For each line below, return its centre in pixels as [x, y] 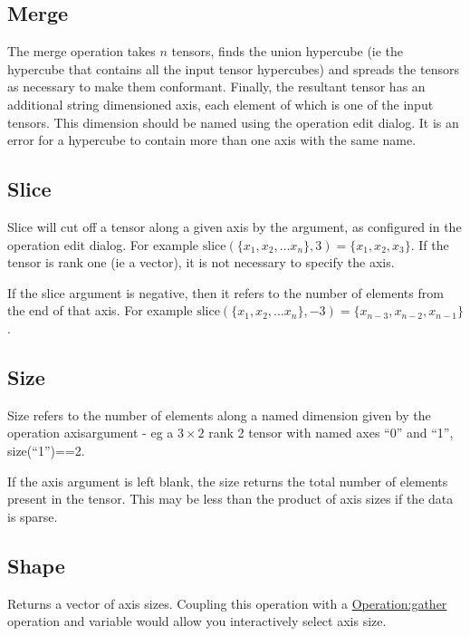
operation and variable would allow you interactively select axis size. [197, 621]
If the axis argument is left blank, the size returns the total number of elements [228, 481]
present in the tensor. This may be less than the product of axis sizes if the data [230, 499]
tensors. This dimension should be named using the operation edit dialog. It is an [233, 122]
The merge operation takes [82, 51]
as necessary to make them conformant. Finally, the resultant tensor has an [216, 87]
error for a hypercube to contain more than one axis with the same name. [212, 140]
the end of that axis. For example [100, 310]
